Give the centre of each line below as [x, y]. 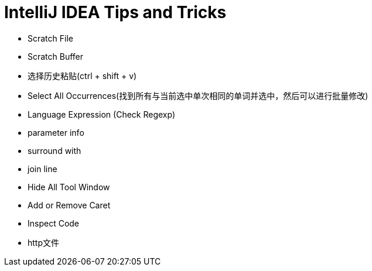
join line [42, 169]
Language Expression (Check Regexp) [102, 114]
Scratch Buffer [56, 56]
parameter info [56, 132]
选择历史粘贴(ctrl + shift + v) [82, 76]
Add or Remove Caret [69, 205]
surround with [54, 150]
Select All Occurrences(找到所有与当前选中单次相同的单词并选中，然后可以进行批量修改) [198, 95]
